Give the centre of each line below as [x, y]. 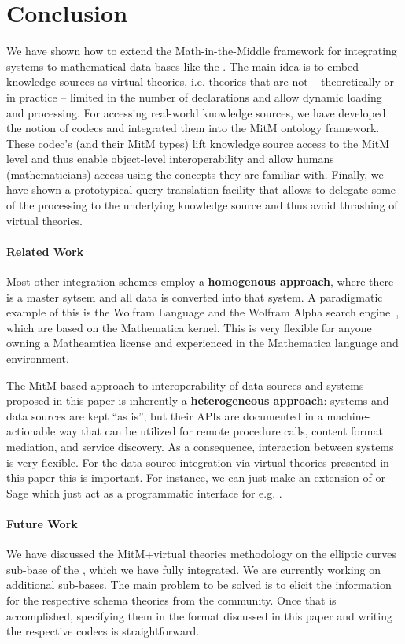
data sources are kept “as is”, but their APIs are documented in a [165, 415]
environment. [38, 359]
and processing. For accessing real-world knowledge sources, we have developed [196, 112]
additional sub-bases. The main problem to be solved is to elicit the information [199, 585]
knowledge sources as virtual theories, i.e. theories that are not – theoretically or [200, 81]
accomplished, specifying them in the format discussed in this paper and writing [199, 615]
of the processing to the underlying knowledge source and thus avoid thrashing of [202, 205]
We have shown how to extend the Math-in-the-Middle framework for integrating [202, 51]
